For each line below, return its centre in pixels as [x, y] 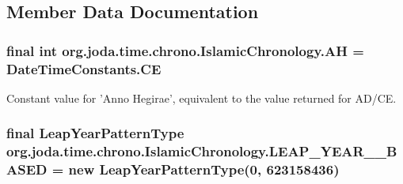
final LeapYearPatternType [95, 133]
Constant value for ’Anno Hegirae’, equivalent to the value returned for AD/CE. [201, 98]
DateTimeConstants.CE [84, 68]
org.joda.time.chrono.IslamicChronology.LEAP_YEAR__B [202, 151]
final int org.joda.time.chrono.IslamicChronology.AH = [185, 50]
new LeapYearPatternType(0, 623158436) [204, 169]
